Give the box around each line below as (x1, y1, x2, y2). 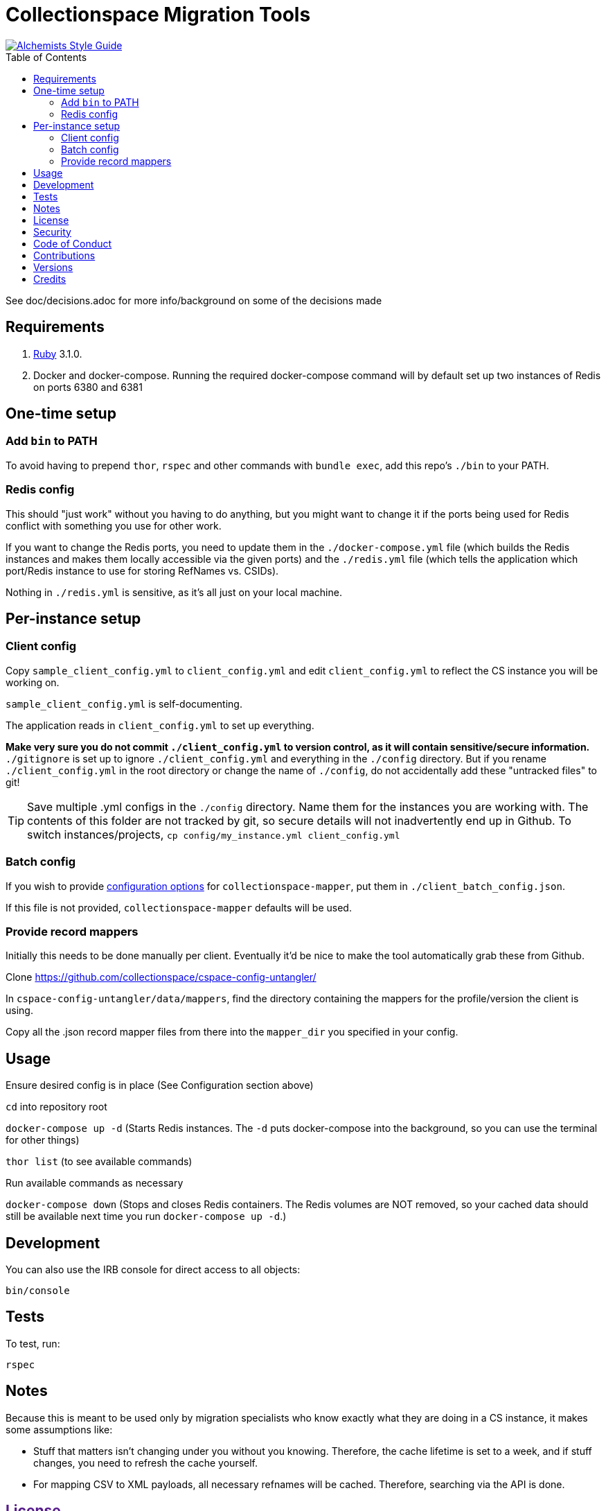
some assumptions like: (6, 1423, 113, 1435)
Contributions (33, 249, 96, 261)
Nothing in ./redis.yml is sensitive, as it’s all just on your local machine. (6, 586, 342, 598)
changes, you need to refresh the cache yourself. (33, 1456, 258, 1469)
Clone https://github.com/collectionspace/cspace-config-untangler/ (6, 971, 317, 984)
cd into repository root (6, 1101, 107, 1113)
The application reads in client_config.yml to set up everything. (6, 719, 314, 731)
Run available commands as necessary (6, 1177, 184, 1189)
